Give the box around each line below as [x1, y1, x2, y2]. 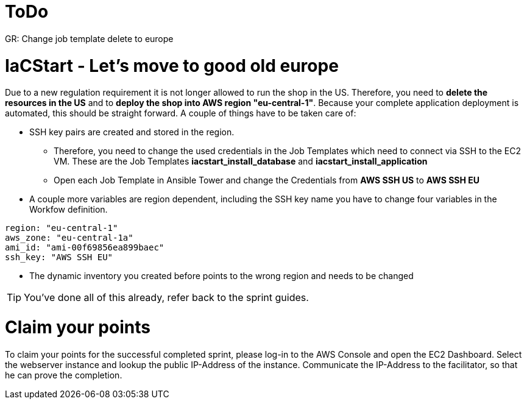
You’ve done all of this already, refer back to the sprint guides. [24, 291, 309, 304]
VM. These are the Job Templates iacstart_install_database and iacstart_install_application [54, 156, 428, 167]
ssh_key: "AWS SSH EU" [5, 252, 113, 263]
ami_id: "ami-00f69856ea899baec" [5, 243, 164, 253]
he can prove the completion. [5, 369, 122, 380]
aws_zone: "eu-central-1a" [5, 233, 133, 243]
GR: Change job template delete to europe [5, 33, 174, 44]
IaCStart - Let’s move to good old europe [5, 55, 339, 76]
